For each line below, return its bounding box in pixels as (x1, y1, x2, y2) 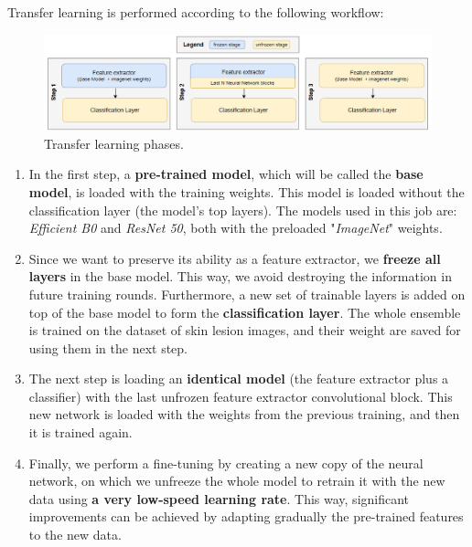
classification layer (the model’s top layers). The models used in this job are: (28, 200, 457, 219)
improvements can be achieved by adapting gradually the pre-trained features (28, 507, 464, 526)
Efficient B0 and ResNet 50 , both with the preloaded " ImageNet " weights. (28, 218, 443, 237)
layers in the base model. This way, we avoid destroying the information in (28, 267, 452, 286)
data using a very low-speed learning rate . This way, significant (28, 489, 410, 508)
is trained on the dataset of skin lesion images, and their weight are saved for (28, 321, 461, 340)
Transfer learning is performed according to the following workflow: (7, 3, 384, 21)
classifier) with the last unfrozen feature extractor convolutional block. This (28, 386, 453, 405)
